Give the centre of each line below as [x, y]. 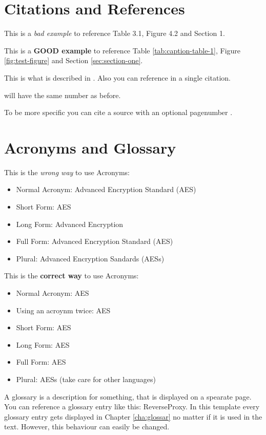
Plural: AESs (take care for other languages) [86, 379]
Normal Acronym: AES [53, 292]
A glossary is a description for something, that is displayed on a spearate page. [128, 396]
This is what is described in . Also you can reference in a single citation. [117, 77]
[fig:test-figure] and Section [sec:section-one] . [74, 60]
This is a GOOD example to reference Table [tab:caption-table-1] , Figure [122, 50]
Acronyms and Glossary [90, 147]
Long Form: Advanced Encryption [70, 224]
